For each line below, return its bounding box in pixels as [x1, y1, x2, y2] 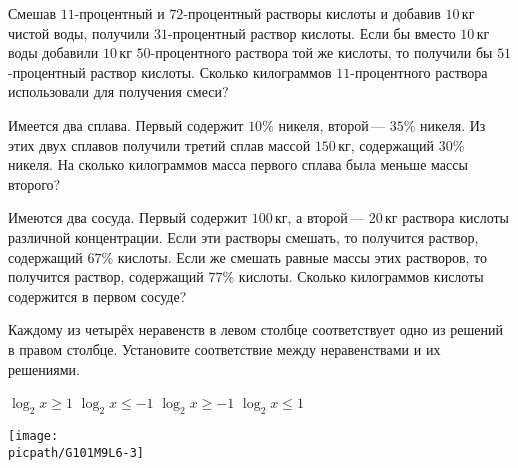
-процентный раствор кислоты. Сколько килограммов [8, 61, 332, 82]
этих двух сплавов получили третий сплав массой [8, 134, 311, 155]
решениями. [8, 358, 80, 379]
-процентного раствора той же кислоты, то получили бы [150, 42, 493, 63]
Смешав [8, 3, 57, 23]
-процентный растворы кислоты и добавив [183, 3, 441, 23]
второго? [8, 173, 61, 194]
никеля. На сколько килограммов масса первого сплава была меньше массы [8, 154, 468, 175]
